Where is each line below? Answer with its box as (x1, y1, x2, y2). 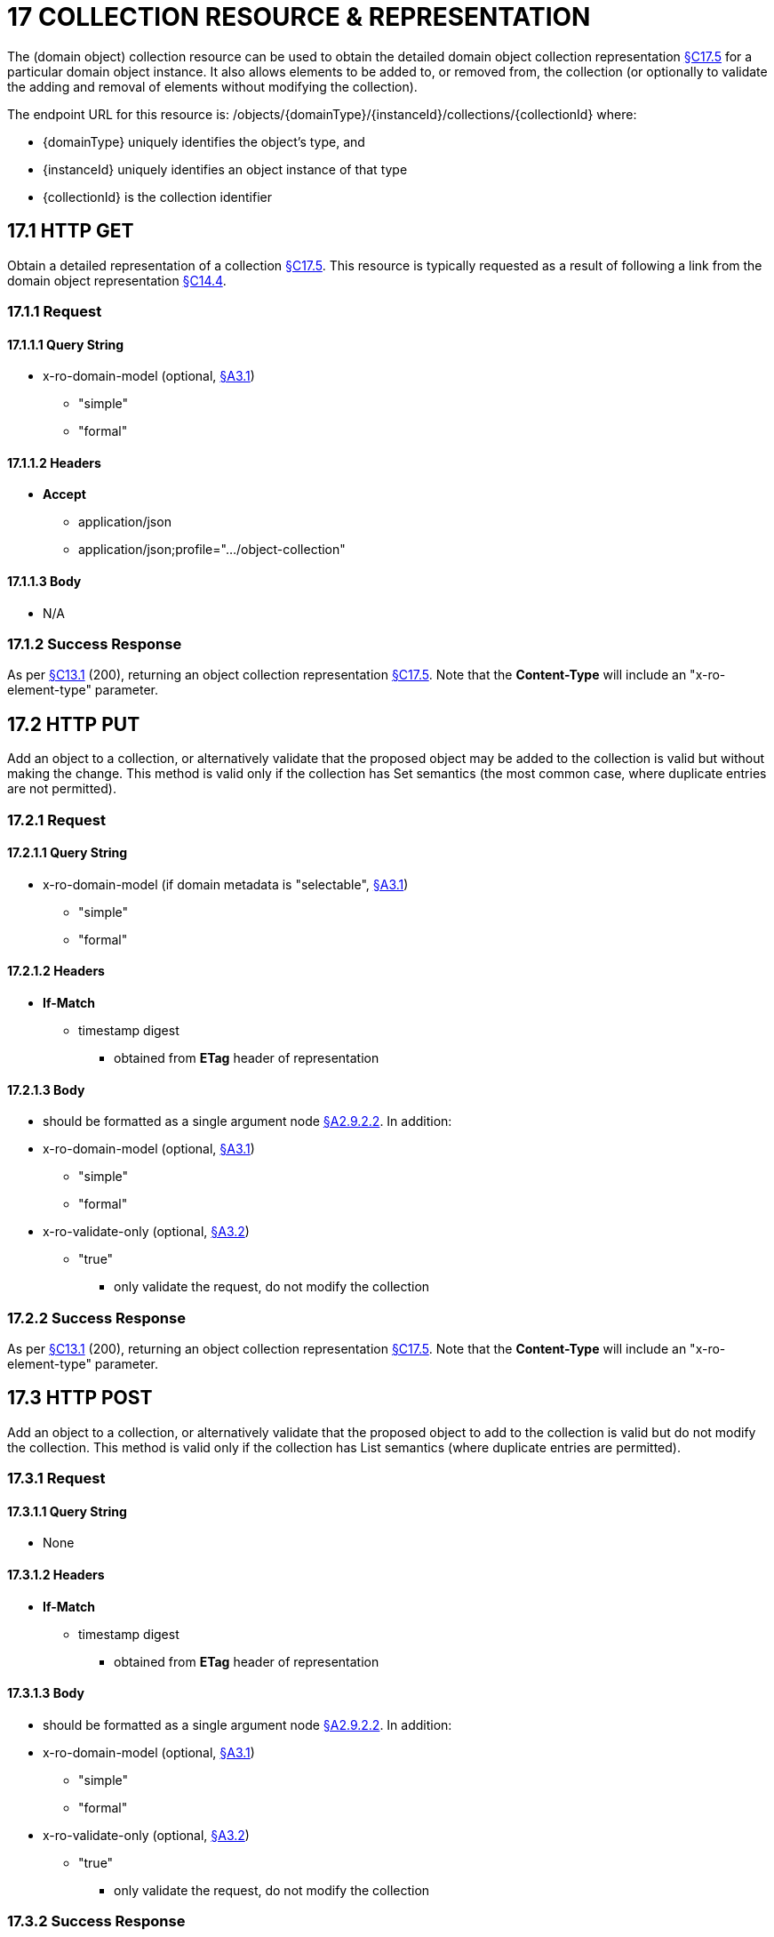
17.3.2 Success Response (7, 1912, 186, 1931)
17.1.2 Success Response (7, 635, 182, 653)
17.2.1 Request (7, 810, 106, 829)
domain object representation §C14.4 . (7, 272, 227, 288)
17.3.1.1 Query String (7, 1503, 127, 1519)
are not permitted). (7, 781, 116, 797)
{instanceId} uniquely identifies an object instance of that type (43, 161, 408, 177)
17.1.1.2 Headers (7, 454, 101, 470)
